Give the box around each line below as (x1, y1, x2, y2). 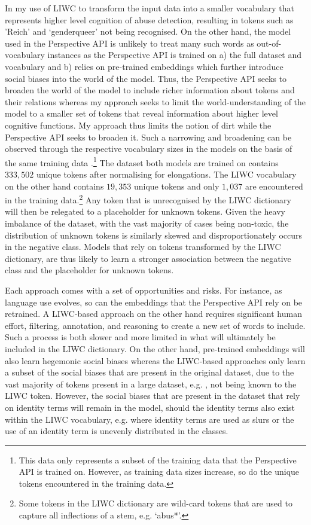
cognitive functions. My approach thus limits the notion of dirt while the (5, 118, 272, 131)
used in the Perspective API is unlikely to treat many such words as (5, 36, 254, 49)
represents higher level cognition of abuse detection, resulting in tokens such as (5, 13, 294, 26)
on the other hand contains (5, 179, 104, 192)
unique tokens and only (133, 179, 219, 192)
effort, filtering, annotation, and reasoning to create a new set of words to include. (5, 319, 306, 331)
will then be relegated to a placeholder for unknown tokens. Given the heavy (5, 205, 285, 218)
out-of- (257, 36, 282, 49)
